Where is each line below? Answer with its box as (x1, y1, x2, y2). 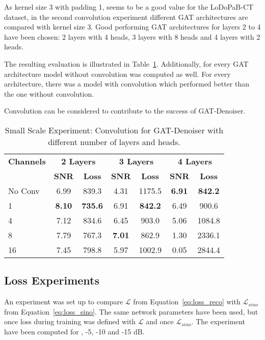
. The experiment (191, 316, 246, 327)
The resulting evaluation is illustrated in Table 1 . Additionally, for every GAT (4, 58, 249, 69)
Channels (8, 155, 46, 167)
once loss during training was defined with (4, 316, 136, 327)
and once (146, 316, 174, 327)
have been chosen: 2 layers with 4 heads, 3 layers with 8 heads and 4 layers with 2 (4, 31, 260, 42)
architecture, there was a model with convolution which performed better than (4, 78, 249, 89)
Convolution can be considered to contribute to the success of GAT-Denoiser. (4, 105, 246, 116)
